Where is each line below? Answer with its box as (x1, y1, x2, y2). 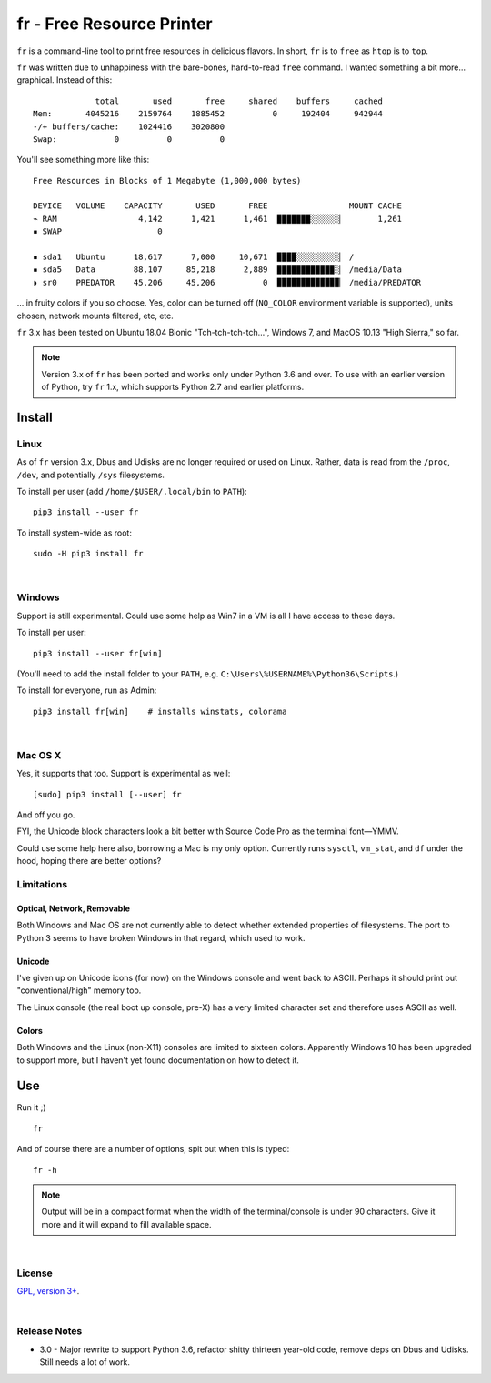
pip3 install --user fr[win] (33, 648, 163, 658)
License (16, 1267, 54, 1279)
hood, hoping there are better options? (16, 856, 162, 867)
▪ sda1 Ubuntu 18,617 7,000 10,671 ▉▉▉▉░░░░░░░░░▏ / (33, 252, 355, 263)
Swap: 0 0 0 (33, 134, 225, 145)
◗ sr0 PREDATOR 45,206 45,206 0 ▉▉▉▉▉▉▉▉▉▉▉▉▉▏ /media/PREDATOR (33, 277, 422, 287)
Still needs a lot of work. (39, 1357, 131, 1368)
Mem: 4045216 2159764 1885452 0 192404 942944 (33, 109, 384, 119)
